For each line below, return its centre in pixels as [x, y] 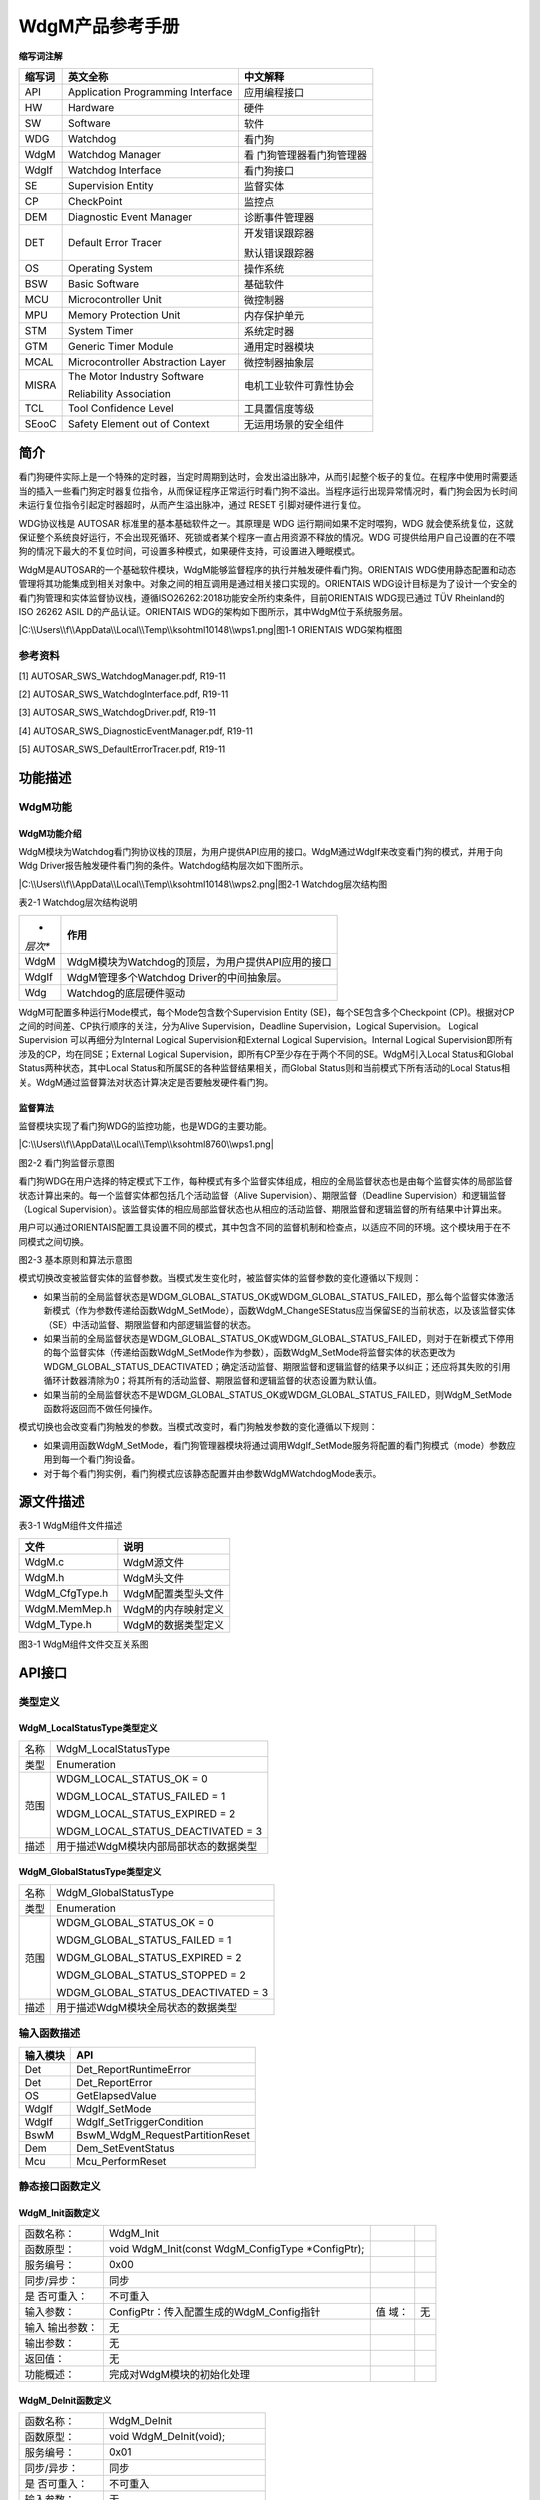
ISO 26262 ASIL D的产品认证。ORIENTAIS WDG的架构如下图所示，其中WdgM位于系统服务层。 [213, 611]
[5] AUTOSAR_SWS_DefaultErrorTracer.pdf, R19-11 [122, 749]
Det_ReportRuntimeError [134, 2069]
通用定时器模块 [279, 347]
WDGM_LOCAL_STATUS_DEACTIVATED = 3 [159, 1831]
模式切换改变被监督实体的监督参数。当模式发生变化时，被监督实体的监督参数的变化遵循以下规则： [220, 1278]
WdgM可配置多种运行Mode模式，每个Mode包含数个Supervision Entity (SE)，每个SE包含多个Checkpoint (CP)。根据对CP [266, 1012]
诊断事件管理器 [279, 217]
